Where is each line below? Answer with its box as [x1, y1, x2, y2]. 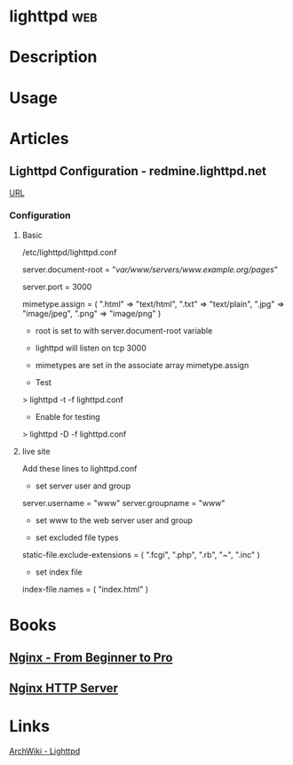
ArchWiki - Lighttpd [9, 745, 81, 756]
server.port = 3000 [21, 281, 92, 292]
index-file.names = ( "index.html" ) [21, 584, 149, 594]
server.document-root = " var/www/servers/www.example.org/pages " [21, 264, 278, 275]
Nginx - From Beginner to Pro [9, 650, 173, 665]
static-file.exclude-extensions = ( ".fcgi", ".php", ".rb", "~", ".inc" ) [21, 549, 260, 560]
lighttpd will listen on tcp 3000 [35, 342, 146, 353]
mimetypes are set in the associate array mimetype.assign [35, 359, 249, 370]
